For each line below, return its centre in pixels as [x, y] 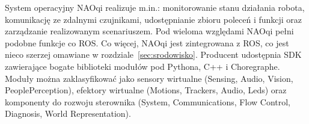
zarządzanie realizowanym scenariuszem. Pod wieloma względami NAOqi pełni [149, 31]
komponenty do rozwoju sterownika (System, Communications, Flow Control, [148, 101]
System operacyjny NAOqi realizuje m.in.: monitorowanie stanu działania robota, [155, 7]
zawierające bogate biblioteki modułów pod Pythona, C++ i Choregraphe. [142, 66]
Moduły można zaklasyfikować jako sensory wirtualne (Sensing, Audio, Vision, [149, 78]
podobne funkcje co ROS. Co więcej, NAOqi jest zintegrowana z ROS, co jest [147, 42]
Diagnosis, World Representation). [68, 113]
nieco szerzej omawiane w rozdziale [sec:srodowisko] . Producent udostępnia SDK [153, 54]
